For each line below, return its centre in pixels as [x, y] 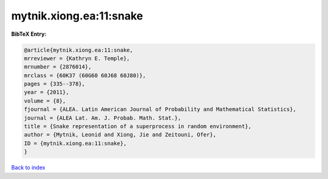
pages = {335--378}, [54, 84]
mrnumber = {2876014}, [58, 67]
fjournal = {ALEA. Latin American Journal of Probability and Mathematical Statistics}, [160, 110]
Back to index [28, 167]
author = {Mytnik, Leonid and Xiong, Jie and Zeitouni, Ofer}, [120, 135]
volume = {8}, [45, 101]
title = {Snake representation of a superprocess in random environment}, [138, 127]
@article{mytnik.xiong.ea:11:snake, [79, 50]
